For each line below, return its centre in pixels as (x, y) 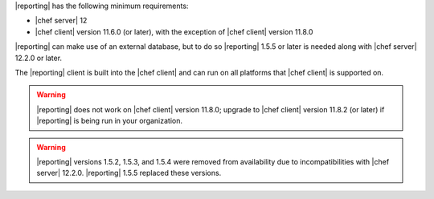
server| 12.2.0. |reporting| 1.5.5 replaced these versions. (129, 173)
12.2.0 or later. (39, 58)
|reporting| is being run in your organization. (110, 121)
